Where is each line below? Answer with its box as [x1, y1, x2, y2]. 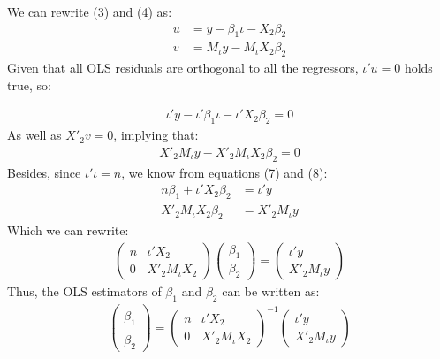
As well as [7, 126, 62, 144]
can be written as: [222, 282, 320, 301]
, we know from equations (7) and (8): [121, 163, 328, 181]
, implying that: [113, 126, 199, 144]
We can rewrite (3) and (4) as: [7, 3, 172, 20]
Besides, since [7, 163, 81, 181]
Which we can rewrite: [7, 220, 129, 239]
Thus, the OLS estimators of [7, 282, 162, 301]
